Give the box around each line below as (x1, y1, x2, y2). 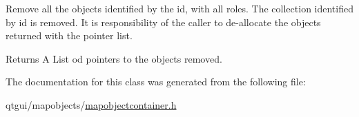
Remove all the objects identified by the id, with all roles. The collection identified (6, 1, 353, 15)
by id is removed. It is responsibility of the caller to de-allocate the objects (6, 14, 321, 29)
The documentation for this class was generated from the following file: (6, 74, 306, 89)
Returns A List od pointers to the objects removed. (6, 51, 222, 65)
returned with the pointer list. (6, 28, 133, 43)
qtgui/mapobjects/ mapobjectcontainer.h (6, 97, 177, 111)
